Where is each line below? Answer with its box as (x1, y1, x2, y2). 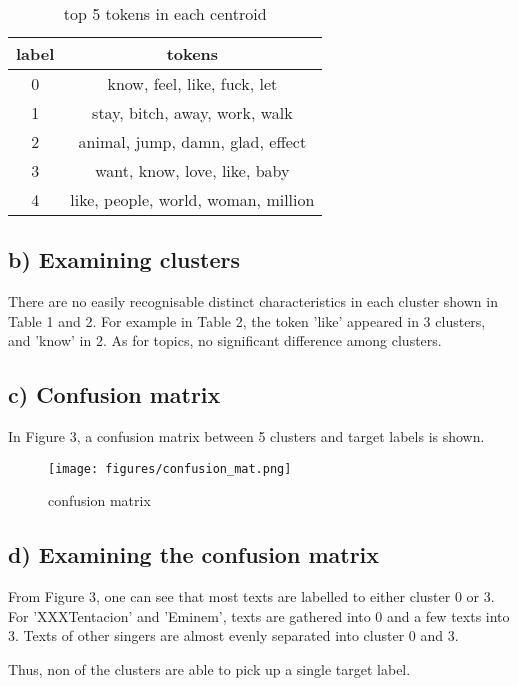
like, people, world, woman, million (70, 188, 315, 211)
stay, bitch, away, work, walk (92, 101, 293, 124)
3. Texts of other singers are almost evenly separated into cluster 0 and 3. (8, 625, 459, 646)
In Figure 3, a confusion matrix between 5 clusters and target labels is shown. (8, 426, 485, 447)
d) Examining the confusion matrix (8, 539, 380, 570)
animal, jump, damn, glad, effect (78, 130, 307, 153)
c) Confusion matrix (8, 379, 221, 410)
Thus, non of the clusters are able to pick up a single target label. (8, 659, 411, 680)
